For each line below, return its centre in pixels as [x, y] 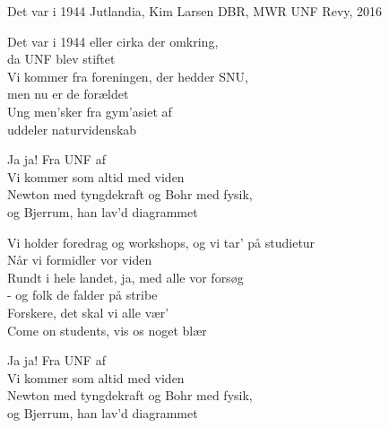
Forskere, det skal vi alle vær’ [88, 312]
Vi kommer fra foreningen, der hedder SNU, [128, 76]
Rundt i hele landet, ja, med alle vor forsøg [125, 277]
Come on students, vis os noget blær [107, 330]
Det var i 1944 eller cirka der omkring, [113, 41]
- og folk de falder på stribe [82, 295]
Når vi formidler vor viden [80, 260]
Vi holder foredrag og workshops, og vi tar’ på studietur [161, 242]
